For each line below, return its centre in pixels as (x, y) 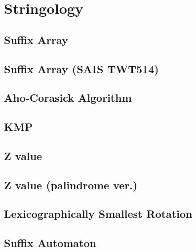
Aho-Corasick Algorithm (68, 98)
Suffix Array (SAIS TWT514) (81, 68)
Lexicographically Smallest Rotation (98, 214)
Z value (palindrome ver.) (71, 185)
